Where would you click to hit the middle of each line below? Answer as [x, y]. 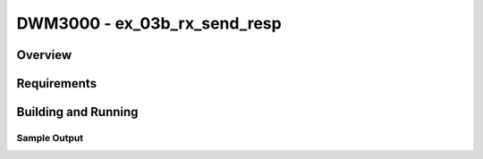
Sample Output [50, 138]
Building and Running [77, 112]
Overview [44, 55]
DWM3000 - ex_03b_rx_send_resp [149, 23]
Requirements [57, 84]
